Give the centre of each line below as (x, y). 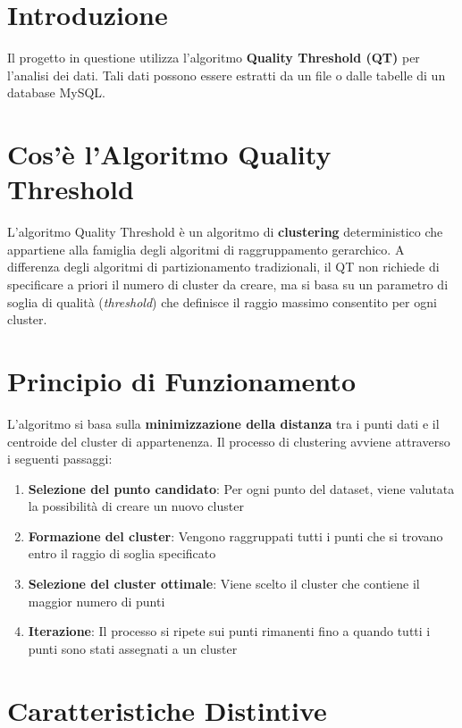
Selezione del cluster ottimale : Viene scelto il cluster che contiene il (224, 584)
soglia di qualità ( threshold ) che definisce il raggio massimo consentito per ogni (222, 301)
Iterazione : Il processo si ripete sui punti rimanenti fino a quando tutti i (229, 631)
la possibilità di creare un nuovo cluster (136, 506)
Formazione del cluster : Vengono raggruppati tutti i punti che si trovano (235, 536)
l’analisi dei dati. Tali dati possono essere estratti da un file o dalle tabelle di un (227, 75)
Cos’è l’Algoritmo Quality (169, 154)
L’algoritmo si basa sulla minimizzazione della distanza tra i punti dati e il (223, 423)
